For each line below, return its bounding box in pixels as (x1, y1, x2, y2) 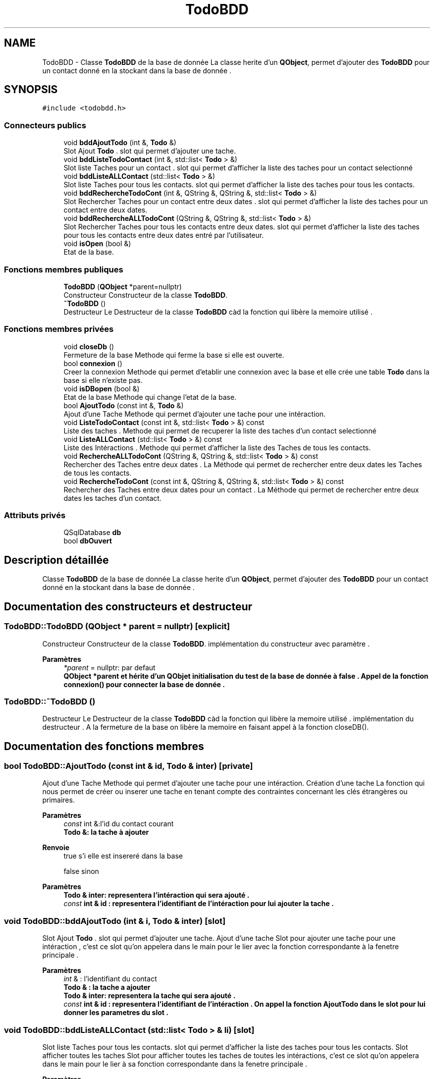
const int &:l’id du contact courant (63, 819, 174, 828)
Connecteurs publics (4, 120, 86, 130)
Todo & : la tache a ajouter (63, 983, 151, 992)
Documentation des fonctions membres (4, 740, 204, 753)
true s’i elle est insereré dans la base (63, 852, 183, 861)
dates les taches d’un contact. (63, 493, 162, 502)
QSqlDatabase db (63, 528, 121, 537)
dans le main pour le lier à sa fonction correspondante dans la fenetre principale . (42, 1059, 308, 1068)
